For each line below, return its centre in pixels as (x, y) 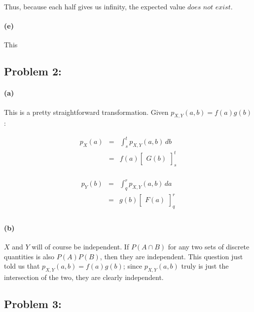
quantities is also (29, 256)
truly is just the (205, 266)
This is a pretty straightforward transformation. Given (86, 112)
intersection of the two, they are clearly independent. (84, 277)
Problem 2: (33, 71)
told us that (22, 266)
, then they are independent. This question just (171, 256)
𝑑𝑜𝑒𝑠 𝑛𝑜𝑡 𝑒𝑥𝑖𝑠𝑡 (209, 7)
